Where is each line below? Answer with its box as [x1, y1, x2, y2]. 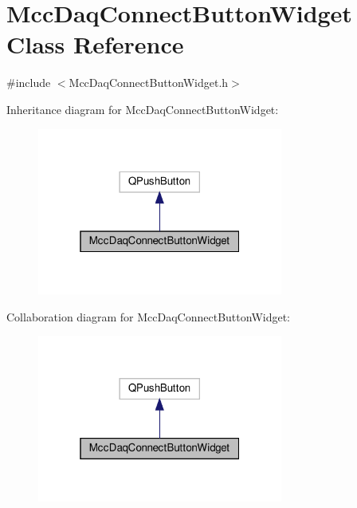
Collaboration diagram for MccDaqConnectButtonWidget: [6, 308, 291, 325]
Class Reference [6, 28, 184, 61]
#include [6, 74, 51, 91]
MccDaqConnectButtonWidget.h [69, 74, 229, 91]
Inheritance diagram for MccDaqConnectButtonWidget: [6, 100, 279, 117]
